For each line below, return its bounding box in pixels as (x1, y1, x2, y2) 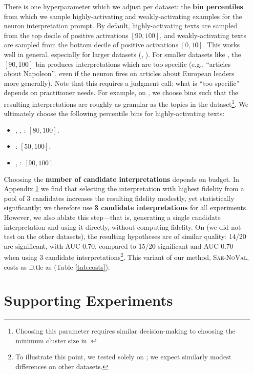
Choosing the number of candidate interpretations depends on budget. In (4, 174, 239, 184)
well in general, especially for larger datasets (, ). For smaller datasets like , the (4, 49, 241, 59)
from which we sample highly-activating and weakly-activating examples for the (4, 11, 242, 21)
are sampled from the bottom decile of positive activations (4, 39, 178, 50)
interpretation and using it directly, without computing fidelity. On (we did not (4, 221, 241, 232)
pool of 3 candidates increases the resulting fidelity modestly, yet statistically (4, 193, 234, 203)
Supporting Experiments (4, 290, 173, 310)
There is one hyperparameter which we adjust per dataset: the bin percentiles (4, 1, 243, 11)
